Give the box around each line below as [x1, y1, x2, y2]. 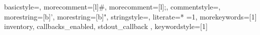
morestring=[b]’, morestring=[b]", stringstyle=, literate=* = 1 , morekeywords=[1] [4, 11, 257, 21]
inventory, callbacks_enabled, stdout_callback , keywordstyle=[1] [4, 21, 208, 31]
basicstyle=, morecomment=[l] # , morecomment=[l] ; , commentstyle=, [4, 1, 221, 11]
